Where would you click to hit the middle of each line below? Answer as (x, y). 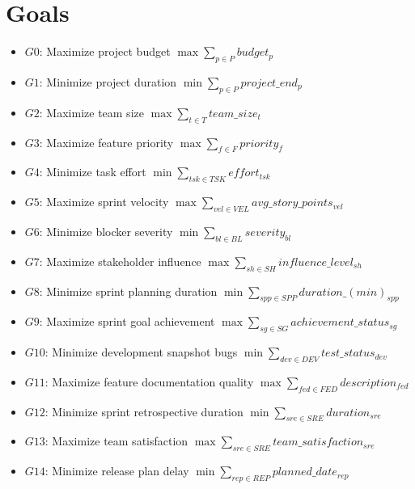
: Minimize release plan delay (117, 471)
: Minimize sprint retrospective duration (144, 411)
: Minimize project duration (108, 81)
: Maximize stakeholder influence (120, 261)
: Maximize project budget (105, 51)
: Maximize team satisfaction (116, 441)
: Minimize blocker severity (106, 231)
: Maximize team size (91, 112)
